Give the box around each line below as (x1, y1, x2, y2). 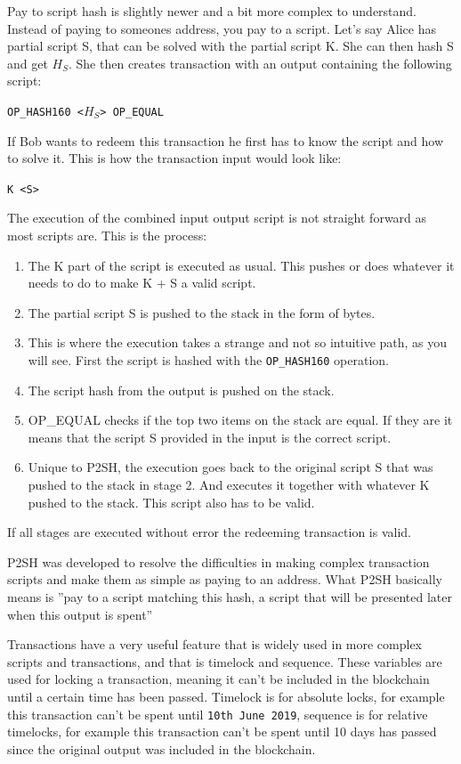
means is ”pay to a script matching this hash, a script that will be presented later (7, 588, 452, 606)
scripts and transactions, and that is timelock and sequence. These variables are (7, 652, 442, 671)
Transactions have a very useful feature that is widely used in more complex (7, 635, 423, 654)
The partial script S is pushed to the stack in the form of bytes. (28, 303, 376, 321)
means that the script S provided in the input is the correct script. (28, 427, 392, 446)
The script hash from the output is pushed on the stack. (28, 380, 335, 399)
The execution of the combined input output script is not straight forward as (7, 208, 427, 227)
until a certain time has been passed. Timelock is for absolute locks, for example (7, 687, 445, 705)
